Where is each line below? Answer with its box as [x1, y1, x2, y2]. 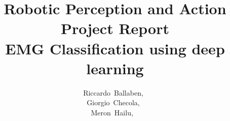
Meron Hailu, [91, 107, 133, 117]
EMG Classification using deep [5, 38, 225, 58]
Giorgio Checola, [87, 97, 140, 108]
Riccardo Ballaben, [83, 87, 143, 98]
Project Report [60, 18, 169, 39]
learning [86, 57, 144, 78]
